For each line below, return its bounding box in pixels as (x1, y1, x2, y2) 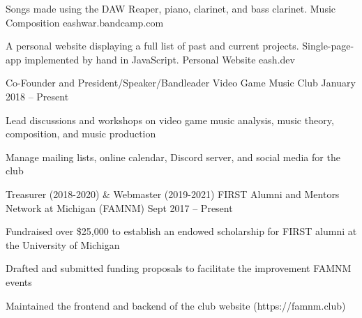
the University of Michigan (6, 237, 120, 252)
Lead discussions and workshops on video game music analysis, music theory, (6, 112, 334, 127)
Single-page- (302, 38, 354, 53)
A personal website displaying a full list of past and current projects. (6, 38, 299, 53)
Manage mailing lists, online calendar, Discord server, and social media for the (6, 149, 340, 164)
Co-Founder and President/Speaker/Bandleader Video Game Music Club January (6, 75, 356, 90)
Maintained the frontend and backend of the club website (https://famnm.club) (6, 298, 346, 312)
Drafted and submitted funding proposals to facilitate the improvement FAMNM (6, 261, 352, 275)
